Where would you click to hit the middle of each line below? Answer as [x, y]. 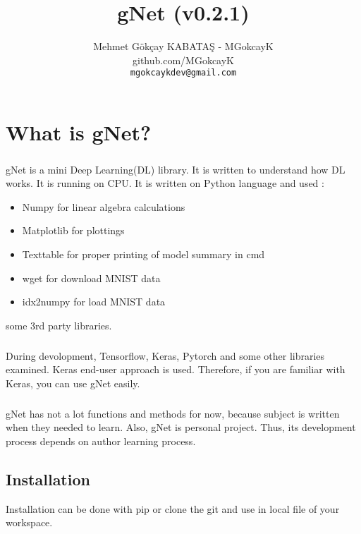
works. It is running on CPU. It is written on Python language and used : [165, 183]
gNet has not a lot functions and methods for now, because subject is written [173, 413]
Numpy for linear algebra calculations [104, 206]
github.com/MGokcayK [183, 60]
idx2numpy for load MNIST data [94, 302]
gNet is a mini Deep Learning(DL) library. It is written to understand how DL [176, 169]
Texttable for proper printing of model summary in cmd [143, 254]
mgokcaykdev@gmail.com [183, 73]
